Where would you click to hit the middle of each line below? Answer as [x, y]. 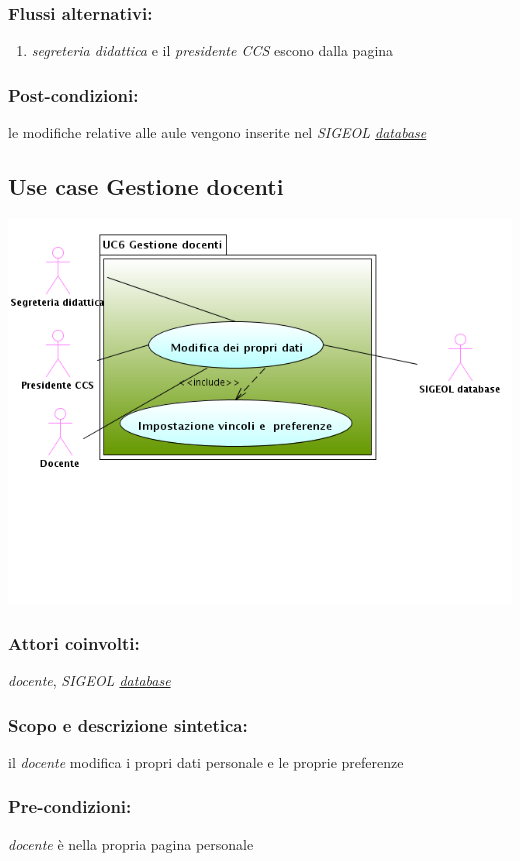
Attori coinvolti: [74, 642]
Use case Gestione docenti [146, 186]
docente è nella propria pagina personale [131, 843]
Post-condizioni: [73, 94]
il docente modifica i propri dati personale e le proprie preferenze [206, 761]
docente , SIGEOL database [89, 680]
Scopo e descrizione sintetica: [128, 724]
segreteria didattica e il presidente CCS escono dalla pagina [212, 50]
